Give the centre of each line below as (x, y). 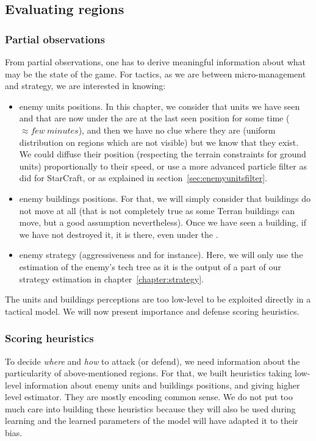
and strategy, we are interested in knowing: (85, 86)
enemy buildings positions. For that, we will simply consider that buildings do (165, 198)
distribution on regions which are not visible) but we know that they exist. (159, 142)
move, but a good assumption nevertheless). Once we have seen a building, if (163, 222)
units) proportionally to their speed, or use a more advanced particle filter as (163, 166)
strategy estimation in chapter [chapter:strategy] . (111, 278)
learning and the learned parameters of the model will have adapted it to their (152, 421)
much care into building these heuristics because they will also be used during (150, 408)
